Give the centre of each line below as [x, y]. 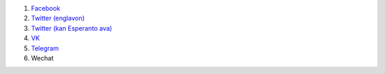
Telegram [45, 48]
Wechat [42, 58]
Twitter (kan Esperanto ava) [72, 28]
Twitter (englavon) [58, 18]
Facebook [46, 8]
